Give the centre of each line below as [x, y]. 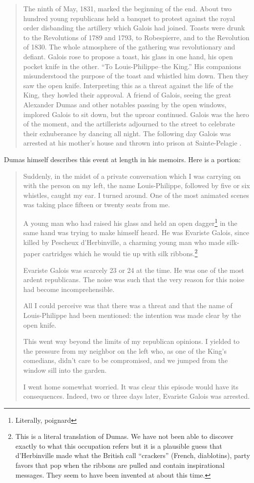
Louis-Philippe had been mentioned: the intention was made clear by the [132, 315]
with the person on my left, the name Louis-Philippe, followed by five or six [137, 185]
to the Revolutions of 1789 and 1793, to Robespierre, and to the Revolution [136, 37]
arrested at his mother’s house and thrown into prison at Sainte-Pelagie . [132, 143]
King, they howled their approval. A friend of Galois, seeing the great [127, 95]
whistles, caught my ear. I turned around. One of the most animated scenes [136, 195]
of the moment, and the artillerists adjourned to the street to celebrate [129, 124]
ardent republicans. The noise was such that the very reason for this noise [134, 279]
